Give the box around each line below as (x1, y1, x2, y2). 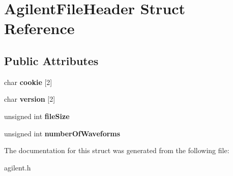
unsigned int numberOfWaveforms (4, 128, 121, 138)
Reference (4, 18, 75, 39)
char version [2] (4, 94, 55, 104)
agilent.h (4, 162, 31, 172)
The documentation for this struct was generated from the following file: (4, 145, 229, 156)
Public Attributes (4, 52, 99, 68)
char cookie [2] (4, 76, 52, 87)
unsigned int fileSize (4, 110, 70, 121)
